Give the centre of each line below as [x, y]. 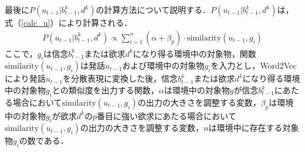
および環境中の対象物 [163, 65]
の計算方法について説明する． [153, 9]
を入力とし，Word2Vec [254, 65]
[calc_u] [36, 22]
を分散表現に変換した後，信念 [121, 78]
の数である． [44, 141]
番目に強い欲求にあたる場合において [167, 115]
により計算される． [95, 22]
